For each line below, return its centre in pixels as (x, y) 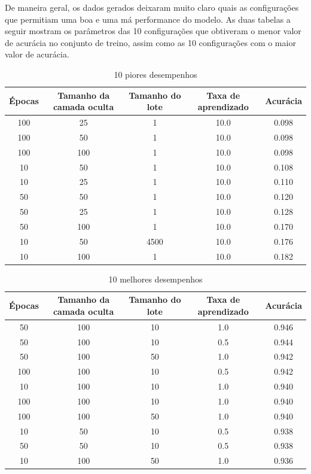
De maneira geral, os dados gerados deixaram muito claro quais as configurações (152, 7)
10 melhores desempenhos (155, 279)
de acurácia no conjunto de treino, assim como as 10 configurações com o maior (150, 42)
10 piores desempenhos (155, 74)
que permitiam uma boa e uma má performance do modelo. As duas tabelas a (148, 19)
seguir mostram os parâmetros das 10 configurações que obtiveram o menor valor (153, 31)
